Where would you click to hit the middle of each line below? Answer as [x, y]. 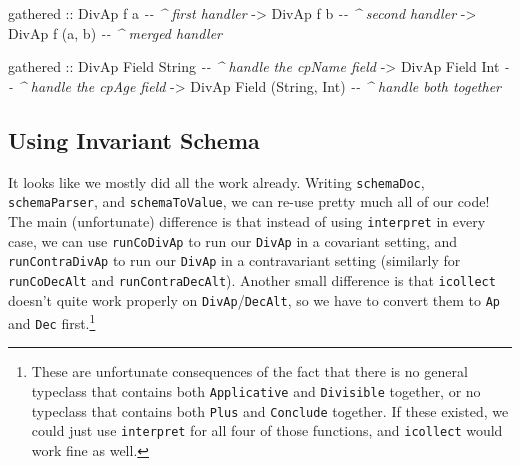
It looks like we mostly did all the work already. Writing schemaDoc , [216, 181]
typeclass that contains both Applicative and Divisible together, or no [256, 391]
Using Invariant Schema [134, 139]
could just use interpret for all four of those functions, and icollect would [267, 430]
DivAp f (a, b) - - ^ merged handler [115, 32]
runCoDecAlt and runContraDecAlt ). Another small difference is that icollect [252, 279]
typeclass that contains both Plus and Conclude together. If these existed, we [270, 410]
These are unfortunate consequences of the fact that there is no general [249, 371]
